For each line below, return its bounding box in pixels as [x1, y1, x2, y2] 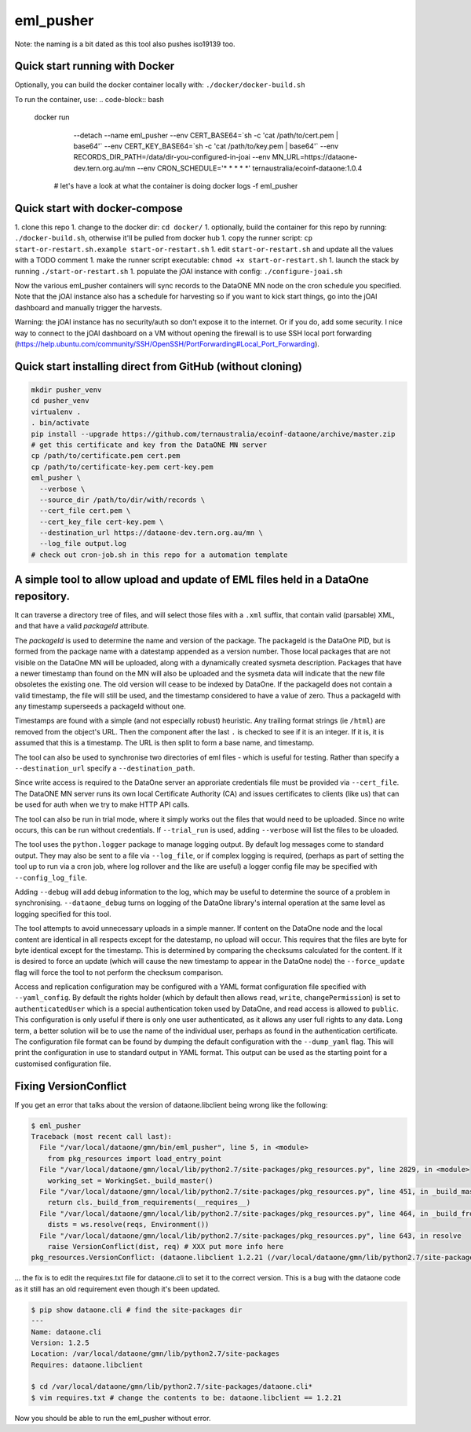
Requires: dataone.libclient [31, 1360, 144, 1369]
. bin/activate [31, 419, 89, 427]
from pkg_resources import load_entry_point [47, 1154, 222, 1163]
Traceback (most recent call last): [31, 1132, 173, 1141]
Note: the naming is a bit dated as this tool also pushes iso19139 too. [14, 39, 235, 49]
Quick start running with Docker [14, 60, 175, 73]
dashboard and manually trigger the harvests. [14, 302, 162, 312]
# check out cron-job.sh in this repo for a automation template [31, 550, 288, 559]
